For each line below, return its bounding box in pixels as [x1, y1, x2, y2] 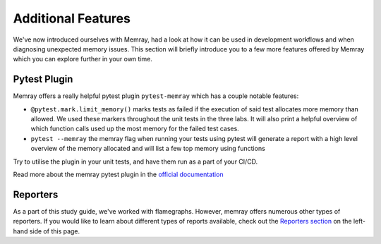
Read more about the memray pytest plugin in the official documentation [13, 170, 224, 178]
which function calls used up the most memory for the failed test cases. [30, 124, 239, 133]
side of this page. [29, 226, 80, 236]
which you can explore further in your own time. [13, 55, 153, 63]
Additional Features [13, 11, 131, 26]
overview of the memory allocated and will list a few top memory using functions [30, 145, 266, 153]
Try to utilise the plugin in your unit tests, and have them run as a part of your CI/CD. [13, 157, 258, 166]
